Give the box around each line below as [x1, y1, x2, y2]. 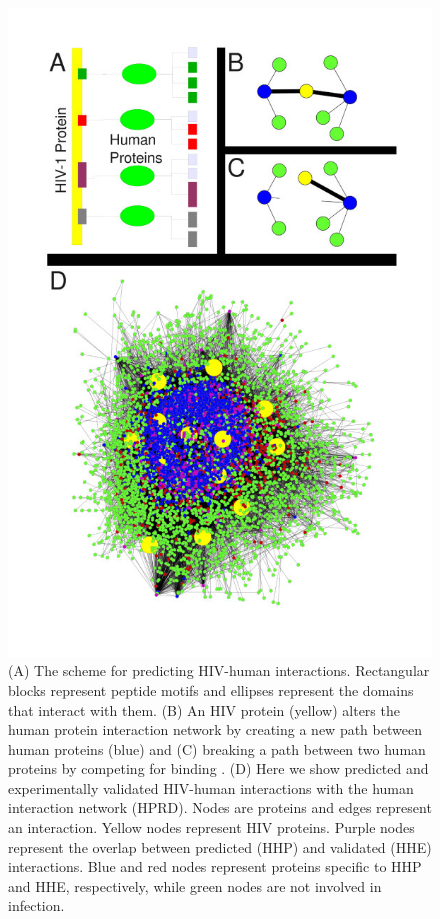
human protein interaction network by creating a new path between [8, 719, 422, 740]
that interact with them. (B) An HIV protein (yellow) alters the [8, 699, 400, 720]
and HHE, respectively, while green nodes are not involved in [8, 875, 382, 896]
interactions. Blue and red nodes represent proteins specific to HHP [8, 856, 422, 877]
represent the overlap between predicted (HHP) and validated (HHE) [8, 836, 432, 857]
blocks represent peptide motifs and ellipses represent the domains [8, 679, 414, 700]
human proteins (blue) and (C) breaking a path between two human [8, 738, 426, 759]
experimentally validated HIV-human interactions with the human [8, 777, 414, 798]
